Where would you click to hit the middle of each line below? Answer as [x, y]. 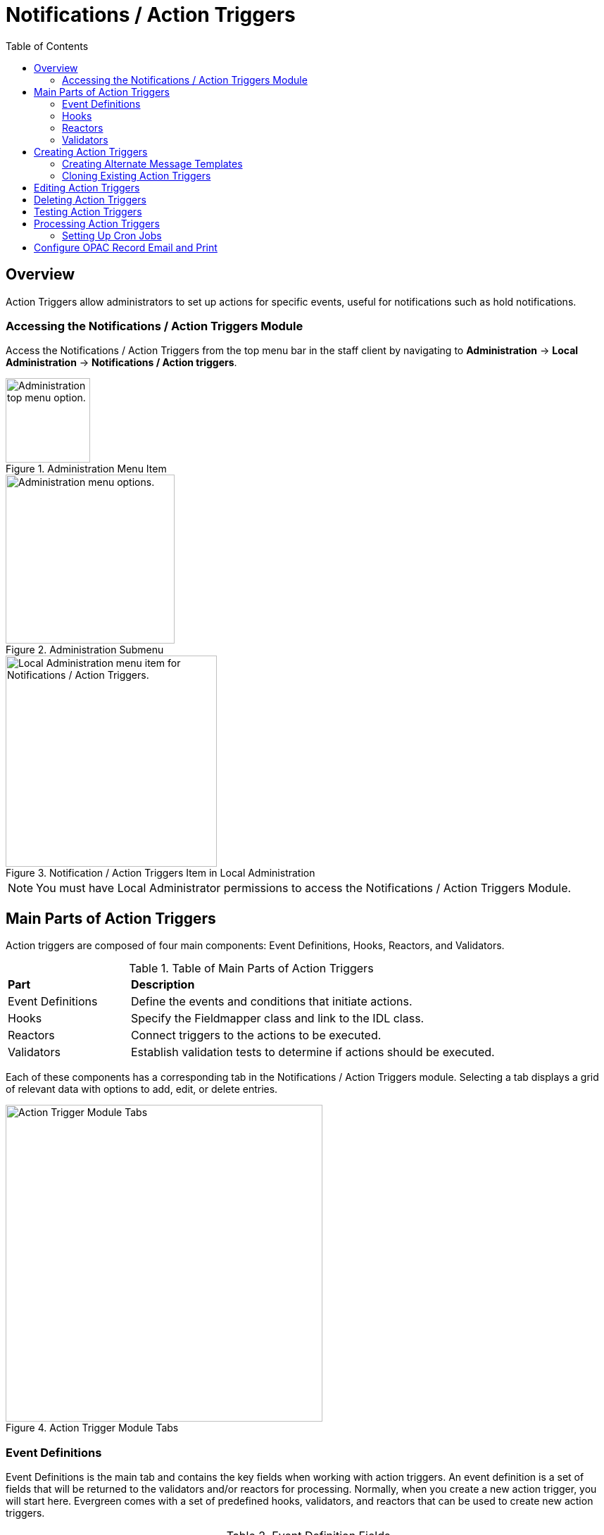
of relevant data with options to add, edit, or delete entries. [142, 1089]
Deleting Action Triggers [90, 199]
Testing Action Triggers [88, 211]
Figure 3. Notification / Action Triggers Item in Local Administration [161, 873]
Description [163, 985]
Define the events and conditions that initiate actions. [271, 1002]
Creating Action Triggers [91, 151]
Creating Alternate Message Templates [152, 163]
